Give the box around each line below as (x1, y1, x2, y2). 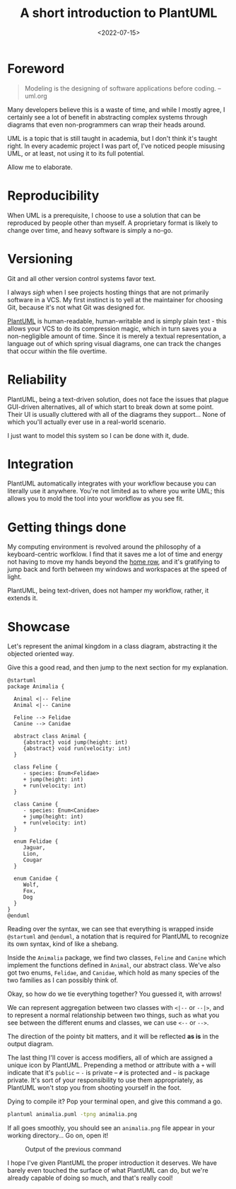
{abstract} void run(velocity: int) (23, 745, 131, 752)
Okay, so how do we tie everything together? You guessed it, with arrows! (7, 989, 222, 999)
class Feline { (13, 764, 59, 771)
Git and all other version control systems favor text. (7, 274, 157, 282)
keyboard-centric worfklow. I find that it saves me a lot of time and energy (7, 550, 223, 558)
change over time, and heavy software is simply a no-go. (7, 226, 173, 234)
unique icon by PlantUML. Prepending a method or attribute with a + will (7, 1061, 216, 1069)
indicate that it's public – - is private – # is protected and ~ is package (7, 1069, 210, 1077)
